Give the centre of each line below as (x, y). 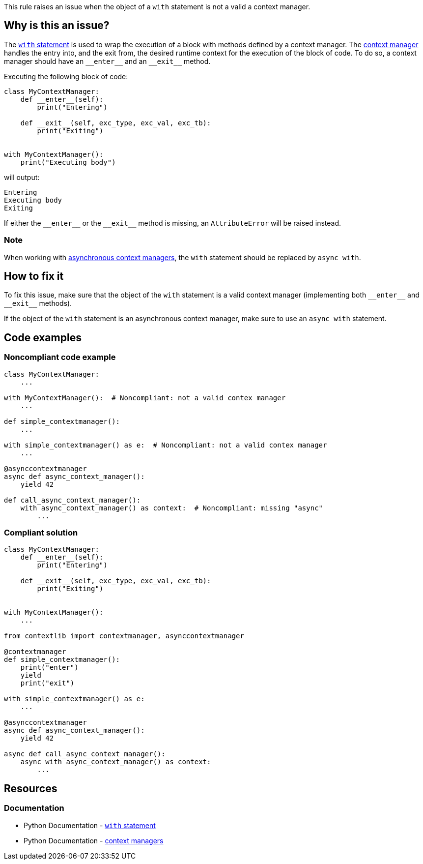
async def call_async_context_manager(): (85, 754)
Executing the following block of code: (66, 76)
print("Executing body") (68, 162)
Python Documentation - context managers (94, 840)
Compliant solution (41, 533)
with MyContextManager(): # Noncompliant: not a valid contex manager (145, 398)
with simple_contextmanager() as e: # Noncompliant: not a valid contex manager (166, 445)
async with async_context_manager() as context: (116, 762)
